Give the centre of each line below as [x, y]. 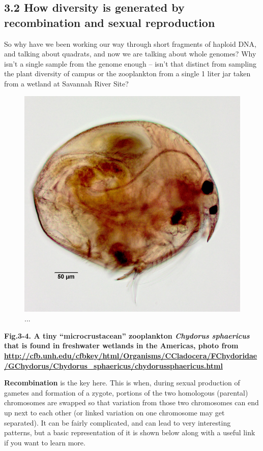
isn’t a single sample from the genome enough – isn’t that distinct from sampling [130, 63]
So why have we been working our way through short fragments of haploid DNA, [130, 43]
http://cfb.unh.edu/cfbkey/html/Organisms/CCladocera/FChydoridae [131, 355]
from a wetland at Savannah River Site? [66, 83]
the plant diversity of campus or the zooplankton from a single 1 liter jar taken [127, 73]
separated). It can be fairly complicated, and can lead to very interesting [118, 422]
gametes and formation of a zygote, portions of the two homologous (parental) [126, 392]
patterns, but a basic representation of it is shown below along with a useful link [130, 432]
